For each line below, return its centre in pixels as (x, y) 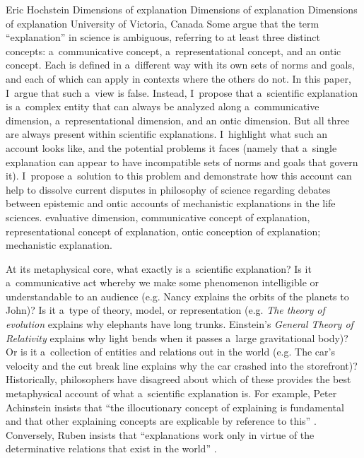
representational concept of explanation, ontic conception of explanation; (163, 231)
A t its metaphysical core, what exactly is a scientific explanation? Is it (159, 268)
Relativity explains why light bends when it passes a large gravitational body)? (177, 337)
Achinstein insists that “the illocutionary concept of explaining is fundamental (175, 407)
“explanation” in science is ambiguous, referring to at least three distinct (163, 37)
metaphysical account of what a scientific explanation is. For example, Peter (171, 393)
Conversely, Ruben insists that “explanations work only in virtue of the (160, 434)
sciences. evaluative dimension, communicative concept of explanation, (158, 217)
